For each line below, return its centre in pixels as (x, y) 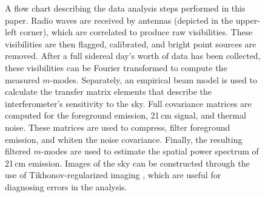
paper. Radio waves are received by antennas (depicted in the (119, 20)
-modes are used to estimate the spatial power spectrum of (150, 151)
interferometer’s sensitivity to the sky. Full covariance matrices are (128, 103)
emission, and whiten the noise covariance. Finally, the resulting (124, 139)
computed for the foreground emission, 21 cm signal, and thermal (126, 115)
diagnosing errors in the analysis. (66, 186)
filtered (18, 151)
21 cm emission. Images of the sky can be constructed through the (127, 163)
